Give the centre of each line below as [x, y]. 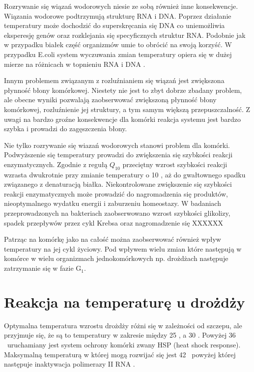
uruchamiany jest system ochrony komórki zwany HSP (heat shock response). [124, 344]
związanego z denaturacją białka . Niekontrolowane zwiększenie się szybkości [118, 184]
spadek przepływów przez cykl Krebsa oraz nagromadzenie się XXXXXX [114, 222]
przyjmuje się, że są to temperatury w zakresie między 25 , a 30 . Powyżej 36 [120, 335]
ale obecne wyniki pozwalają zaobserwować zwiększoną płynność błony [110, 100]
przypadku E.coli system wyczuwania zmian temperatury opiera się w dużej [118, 54]
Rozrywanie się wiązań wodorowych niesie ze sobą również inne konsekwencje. [121, 6]
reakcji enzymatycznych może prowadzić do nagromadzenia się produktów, [116, 193]
